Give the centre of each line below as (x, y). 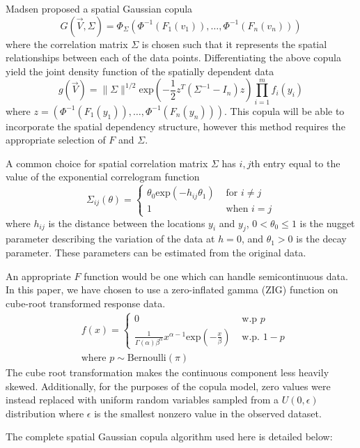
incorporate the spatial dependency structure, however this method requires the (175, 126)
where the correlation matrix (67, 44)
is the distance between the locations (127, 223)
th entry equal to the (296, 163)
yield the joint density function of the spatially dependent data (140, 71)
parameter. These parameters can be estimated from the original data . (156, 253)
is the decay (321, 239)
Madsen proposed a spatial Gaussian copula (99, 8)
